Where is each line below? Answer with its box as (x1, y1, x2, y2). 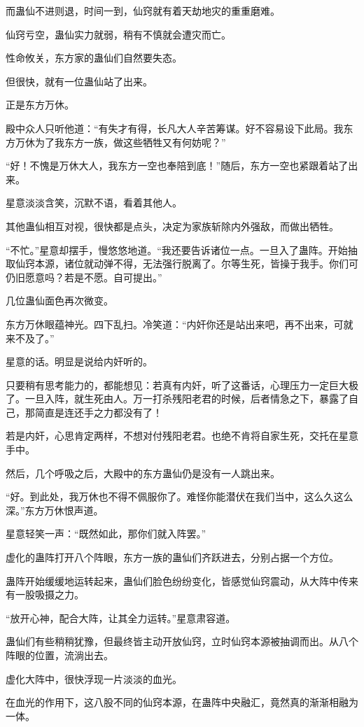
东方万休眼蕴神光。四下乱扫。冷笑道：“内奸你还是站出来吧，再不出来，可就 (6, 316, 353, 331)
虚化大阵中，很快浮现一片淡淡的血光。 (6, 671, 182, 686)
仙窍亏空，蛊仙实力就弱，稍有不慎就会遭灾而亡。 (6, 27, 231, 41)
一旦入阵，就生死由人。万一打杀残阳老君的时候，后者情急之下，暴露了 (24, 391, 349, 406)
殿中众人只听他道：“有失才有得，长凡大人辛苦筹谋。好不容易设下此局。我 (6, 120, 344, 135)
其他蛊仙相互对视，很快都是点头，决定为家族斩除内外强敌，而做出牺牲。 (6, 218, 339, 233)
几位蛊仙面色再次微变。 (6, 293, 113, 308)
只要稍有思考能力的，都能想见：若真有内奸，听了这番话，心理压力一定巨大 (6, 377, 349, 392)
